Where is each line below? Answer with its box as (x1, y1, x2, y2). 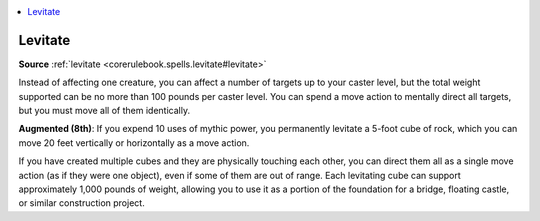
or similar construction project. (18, 197, 145, 209)
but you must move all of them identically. (18, 105, 190, 117)
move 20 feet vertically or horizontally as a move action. (18, 136, 250, 149)
